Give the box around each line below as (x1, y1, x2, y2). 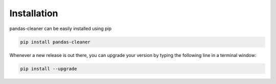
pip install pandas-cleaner (20, 39, 90, 45)
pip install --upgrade (20, 66, 77, 71)
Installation (9, 8, 58, 19)
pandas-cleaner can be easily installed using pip (9, 25, 112, 32)
